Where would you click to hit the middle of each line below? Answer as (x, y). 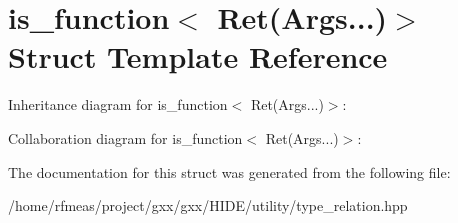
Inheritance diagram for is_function (118, 104)
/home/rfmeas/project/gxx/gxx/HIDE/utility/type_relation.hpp (208, 205)
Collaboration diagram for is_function (125, 137)
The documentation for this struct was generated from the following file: (229, 171)
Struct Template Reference (198, 56)
